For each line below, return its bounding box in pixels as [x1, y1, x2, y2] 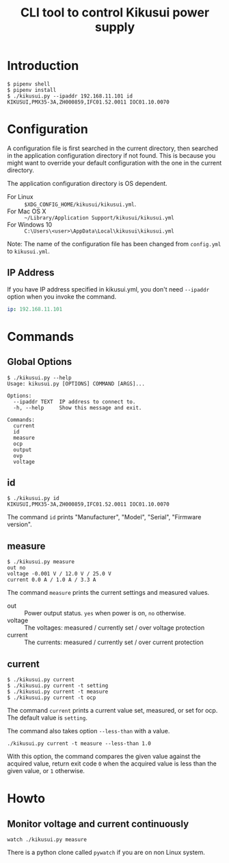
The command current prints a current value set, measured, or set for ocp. [7, 707, 218, 714]
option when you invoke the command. [7, 292, 117, 300]
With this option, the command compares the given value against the [7, 753, 201, 760]
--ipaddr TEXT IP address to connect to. [13, 398, 136, 405]
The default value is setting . [7, 713, 87, 722]
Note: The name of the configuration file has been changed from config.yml [7, 239, 221, 248]
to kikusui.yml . [7, 247, 50, 255]
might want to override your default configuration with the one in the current [7, 158, 222, 167]
